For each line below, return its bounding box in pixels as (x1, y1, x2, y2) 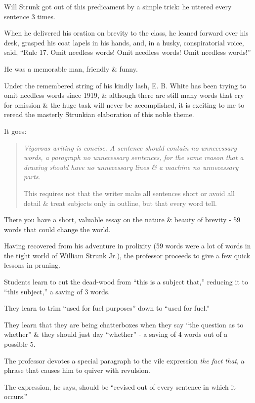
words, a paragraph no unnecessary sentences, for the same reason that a (23, 152, 244, 162)
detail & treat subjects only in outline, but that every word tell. (23, 198, 217, 208)
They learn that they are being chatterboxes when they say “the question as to (4, 319, 244, 329)
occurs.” (4, 391, 28, 402)
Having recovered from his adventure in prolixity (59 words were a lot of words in (4, 241, 251, 251)
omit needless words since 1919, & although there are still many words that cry (4, 90, 244, 100)
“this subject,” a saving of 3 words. (4, 286, 110, 296)
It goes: (4, 125, 27, 136)
